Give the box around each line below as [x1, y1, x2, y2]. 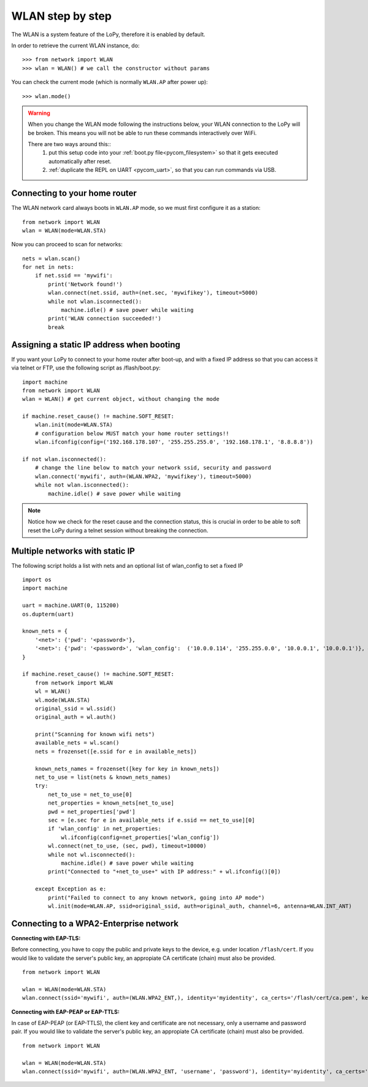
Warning [28, 109, 50, 117]
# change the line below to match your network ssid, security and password [34, 464, 272, 471]
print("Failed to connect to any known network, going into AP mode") [48, 894, 265, 901]
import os [22, 576, 52, 583]
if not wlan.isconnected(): [22, 456, 107, 463]
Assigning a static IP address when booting [11, 339, 181, 350]
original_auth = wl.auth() [34, 714, 117, 721]
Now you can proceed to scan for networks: [11, 241, 123, 248]
